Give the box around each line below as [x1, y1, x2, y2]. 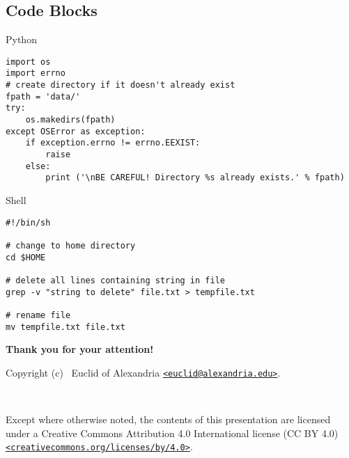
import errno [6, 68, 65, 79]
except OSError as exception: [6, 126, 146, 136]
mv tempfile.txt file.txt [6, 322, 125, 332]
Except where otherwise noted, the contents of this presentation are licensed [6, 412, 331, 427]
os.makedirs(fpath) [25, 115, 116, 125]
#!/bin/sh [6, 217, 51, 228]
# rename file [6, 310, 71, 320]
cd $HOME [6, 252, 46, 262]
